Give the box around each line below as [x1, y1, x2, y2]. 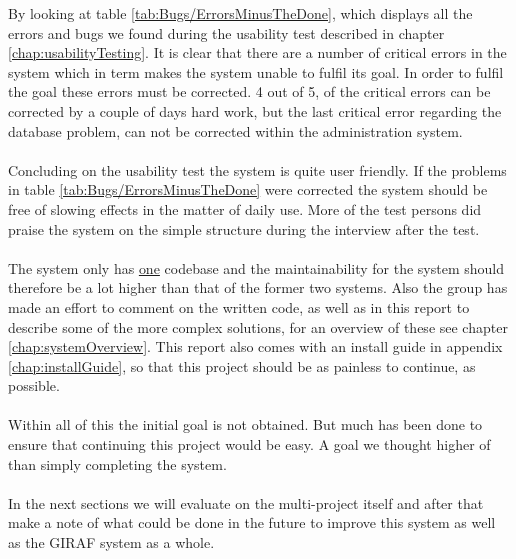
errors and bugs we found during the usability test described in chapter [8, 22, 445, 43]
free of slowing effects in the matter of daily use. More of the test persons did [8, 198, 482, 219]
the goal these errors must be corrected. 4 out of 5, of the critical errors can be [8, 81, 491, 102]
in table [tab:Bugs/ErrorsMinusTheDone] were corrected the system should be [8, 179, 488, 200]
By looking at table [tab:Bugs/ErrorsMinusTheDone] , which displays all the [8, 3, 473, 23]
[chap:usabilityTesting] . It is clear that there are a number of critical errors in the [8, 42, 507, 63]
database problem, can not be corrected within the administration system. [8, 120, 463, 141]
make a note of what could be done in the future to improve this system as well [8, 512, 496, 533]
